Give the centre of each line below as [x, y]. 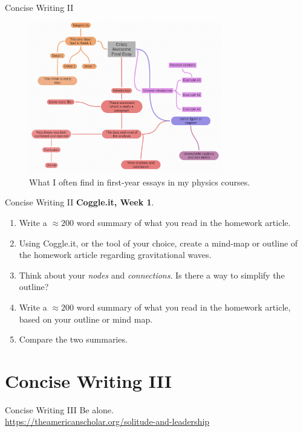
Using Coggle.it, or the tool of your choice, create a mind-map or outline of [158, 243]
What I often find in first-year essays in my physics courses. [140, 182]
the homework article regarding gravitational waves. [115, 255]
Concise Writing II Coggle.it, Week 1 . [80, 202]
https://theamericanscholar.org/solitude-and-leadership [107, 421]
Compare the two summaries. [73, 339]
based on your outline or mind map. [86, 319]
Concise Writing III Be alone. [59, 409]
